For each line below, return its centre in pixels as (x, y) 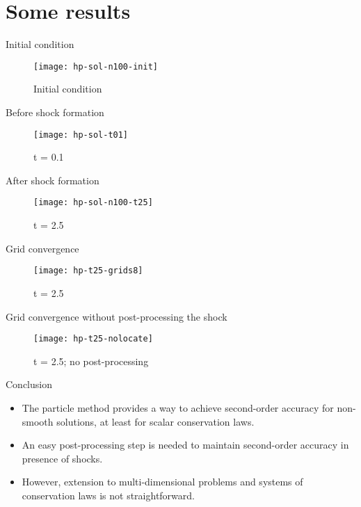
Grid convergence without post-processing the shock (117, 316)
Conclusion (29, 384)
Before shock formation (55, 112)
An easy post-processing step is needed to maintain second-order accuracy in (185, 445)
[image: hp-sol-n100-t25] (93, 203)
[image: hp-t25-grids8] (88, 271)
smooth (38, 421)
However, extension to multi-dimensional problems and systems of (162, 482)
